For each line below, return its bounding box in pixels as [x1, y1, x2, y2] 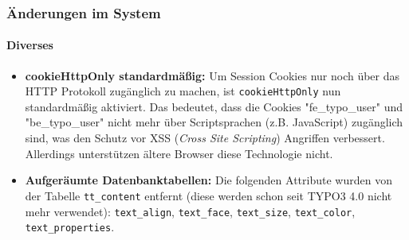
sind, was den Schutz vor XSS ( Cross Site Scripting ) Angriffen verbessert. [25, 130, 385, 146]
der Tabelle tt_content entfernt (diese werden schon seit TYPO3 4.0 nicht [25, 187, 392, 203]
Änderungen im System [6, 2, 161, 22]
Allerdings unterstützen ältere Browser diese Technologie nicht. [25, 145, 333, 161]
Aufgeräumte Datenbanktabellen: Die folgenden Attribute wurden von [25, 172, 392, 188]
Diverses [6, 37, 53, 53]
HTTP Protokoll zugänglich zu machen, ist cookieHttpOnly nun [25, 83, 341, 99]
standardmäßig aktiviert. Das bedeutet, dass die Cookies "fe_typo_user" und [25, 98, 403, 114]
